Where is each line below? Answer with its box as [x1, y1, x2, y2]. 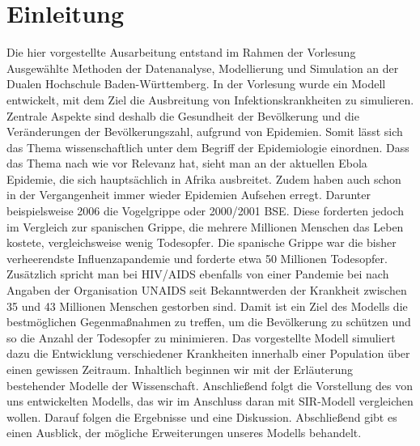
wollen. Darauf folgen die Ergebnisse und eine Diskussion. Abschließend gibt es [6, 408, 397, 425]
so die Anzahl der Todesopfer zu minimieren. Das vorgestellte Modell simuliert [6, 329, 396, 346]
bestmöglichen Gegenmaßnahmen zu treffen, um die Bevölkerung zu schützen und [6, 313, 411, 330]
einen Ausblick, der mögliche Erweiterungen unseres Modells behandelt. [6, 424, 362, 441]
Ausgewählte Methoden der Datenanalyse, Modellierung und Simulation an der [6, 59, 399, 76]
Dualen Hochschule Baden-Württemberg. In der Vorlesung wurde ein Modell [6, 75, 386, 92]
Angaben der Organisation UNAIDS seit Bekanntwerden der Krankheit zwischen [6, 282, 407, 299]
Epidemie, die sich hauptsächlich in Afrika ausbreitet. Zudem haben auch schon [6, 170, 401, 187]
